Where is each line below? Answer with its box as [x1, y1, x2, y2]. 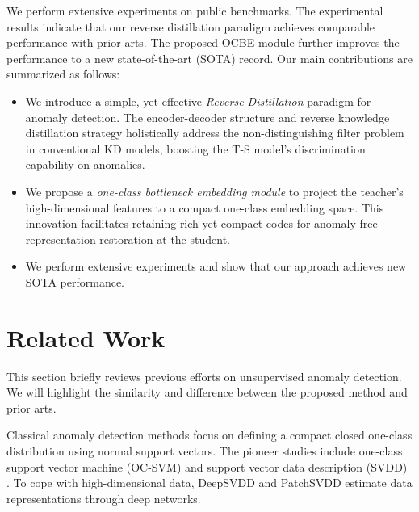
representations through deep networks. [6, 489, 201, 506]
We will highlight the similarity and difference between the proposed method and [6, 384, 408, 401]
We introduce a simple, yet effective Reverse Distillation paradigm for [25, 92, 371, 109]
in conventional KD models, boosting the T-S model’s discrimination [25, 140, 366, 157]
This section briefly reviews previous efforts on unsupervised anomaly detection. [6, 367, 402, 384]
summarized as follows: [6, 65, 120, 82]
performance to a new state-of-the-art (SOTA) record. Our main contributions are [6, 49, 413, 66]
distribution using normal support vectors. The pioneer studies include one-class [6, 443, 403, 459]
